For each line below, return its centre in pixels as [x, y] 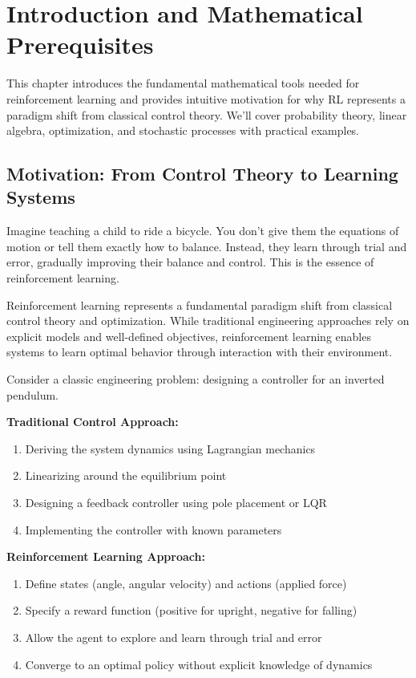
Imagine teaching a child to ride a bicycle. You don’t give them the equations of [203, 231]
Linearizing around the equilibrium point [126, 475]
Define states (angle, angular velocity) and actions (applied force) [186, 583]
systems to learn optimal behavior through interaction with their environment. [200, 352]
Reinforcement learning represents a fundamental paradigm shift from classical [200, 304]
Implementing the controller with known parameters [153, 529]
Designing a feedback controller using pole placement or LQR [176, 502]
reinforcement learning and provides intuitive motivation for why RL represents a [206, 98]
